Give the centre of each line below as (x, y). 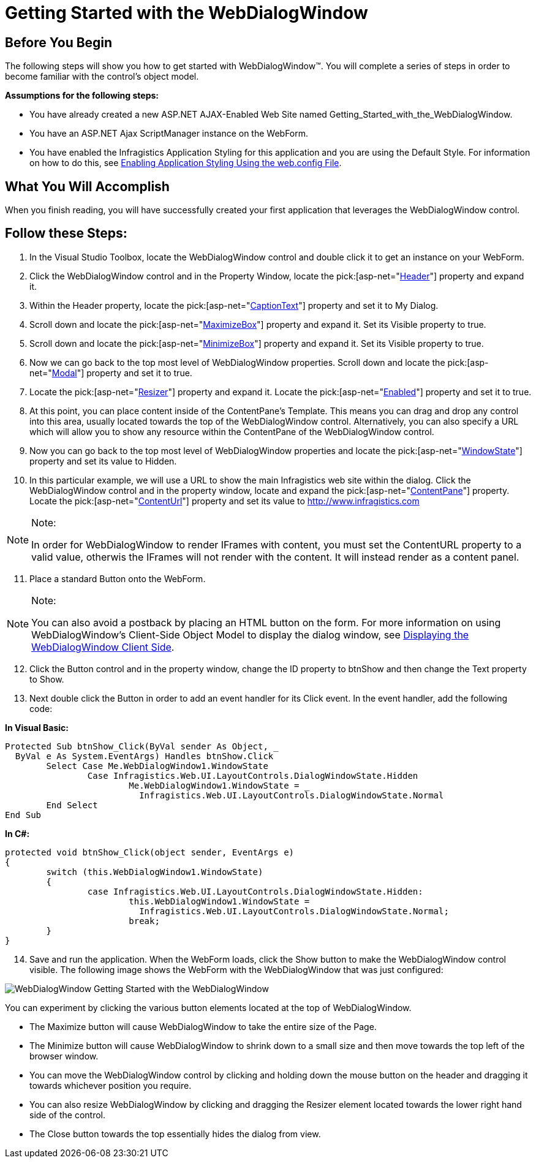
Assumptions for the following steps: (82, 96)
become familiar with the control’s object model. (102, 77)
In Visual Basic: (37, 727)
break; (144, 921)
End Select (72, 805)
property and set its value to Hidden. (103, 461)
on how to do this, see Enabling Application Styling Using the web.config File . (186, 163)
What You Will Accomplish (87, 186)
